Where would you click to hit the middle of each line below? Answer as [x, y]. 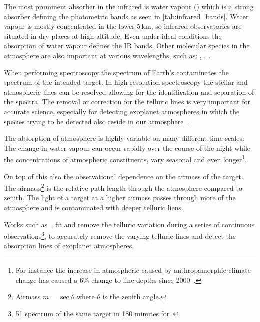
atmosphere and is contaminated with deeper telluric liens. [94, 207]
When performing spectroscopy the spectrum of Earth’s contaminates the [116, 72]
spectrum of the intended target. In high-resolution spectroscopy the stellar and [126, 82]
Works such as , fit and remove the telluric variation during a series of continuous [129, 224]
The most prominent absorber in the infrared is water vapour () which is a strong [129, 6]
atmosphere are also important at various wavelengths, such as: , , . [107, 55]
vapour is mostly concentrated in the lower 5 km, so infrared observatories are [123, 26]
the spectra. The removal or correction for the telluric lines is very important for [127, 102]
